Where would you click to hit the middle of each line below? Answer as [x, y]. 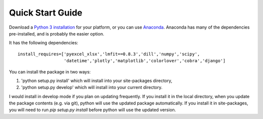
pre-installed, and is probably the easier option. [56, 34]
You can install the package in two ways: [50, 72]
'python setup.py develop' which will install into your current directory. [92, 87]
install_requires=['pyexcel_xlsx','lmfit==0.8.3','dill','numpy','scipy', [109, 54]
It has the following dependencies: [44, 43]
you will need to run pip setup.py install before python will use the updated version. [93, 110]
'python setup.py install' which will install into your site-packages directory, [97, 81]
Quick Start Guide [46, 13]
